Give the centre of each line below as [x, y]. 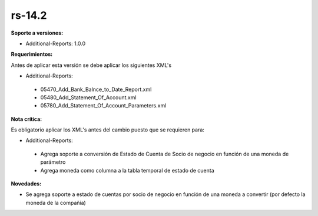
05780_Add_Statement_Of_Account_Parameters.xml [103, 106]
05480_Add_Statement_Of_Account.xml [88, 97]
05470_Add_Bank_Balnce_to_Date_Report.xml [96, 89]
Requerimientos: [32, 54]
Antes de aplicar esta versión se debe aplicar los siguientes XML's [91, 65]
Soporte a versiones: [37, 33]
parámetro [53, 162]
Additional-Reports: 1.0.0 [56, 43]
